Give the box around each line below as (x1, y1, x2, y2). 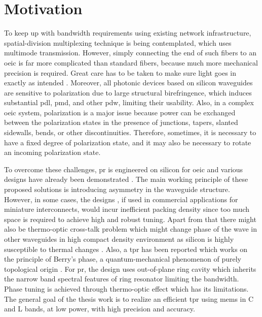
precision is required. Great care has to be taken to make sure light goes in (4, 67, 237, 78)
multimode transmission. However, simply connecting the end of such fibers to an (4, 47, 256, 58)
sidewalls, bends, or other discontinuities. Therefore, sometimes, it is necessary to (4, 127, 256, 138)
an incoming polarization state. (4, 147, 101, 157)
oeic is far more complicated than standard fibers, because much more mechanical (4, 57, 258, 68)
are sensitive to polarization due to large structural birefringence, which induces (4, 87, 252, 98)
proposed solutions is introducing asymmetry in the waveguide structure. (4, 184, 230, 195)
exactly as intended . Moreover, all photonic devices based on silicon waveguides (4, 77, 253, 88)
